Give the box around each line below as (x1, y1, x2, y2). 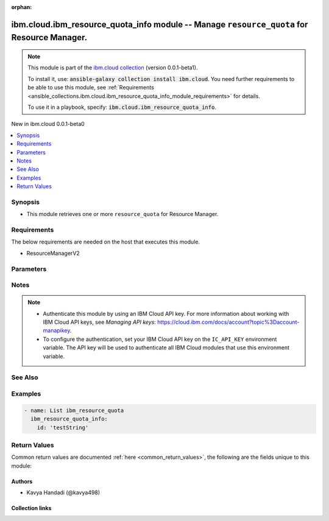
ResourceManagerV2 (26, 250, 80, 257)
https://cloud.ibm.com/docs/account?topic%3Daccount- (157, 318, 300, 326)
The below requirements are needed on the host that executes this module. (11, 238, 200, 246)
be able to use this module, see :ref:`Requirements (27, 84, 155, 91)
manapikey (43, 327, 70, 334)
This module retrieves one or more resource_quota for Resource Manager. (26, 211, 219, 218)
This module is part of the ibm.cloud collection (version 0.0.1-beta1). (27, 64, 198, 71)
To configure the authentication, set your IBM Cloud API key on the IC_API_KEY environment (43, 335, 277, 343)
